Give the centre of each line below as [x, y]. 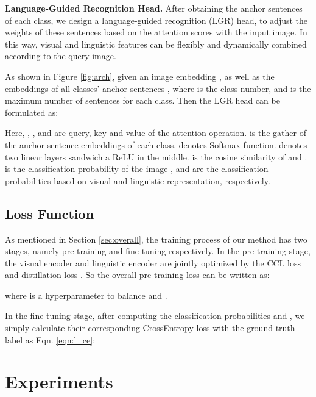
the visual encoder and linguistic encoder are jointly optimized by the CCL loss [153, 263]
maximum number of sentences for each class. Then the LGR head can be [142, 100]
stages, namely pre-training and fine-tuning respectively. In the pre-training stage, [158, 251]
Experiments [59, 381]
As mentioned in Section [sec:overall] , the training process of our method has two [156, 239]
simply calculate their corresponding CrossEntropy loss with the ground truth [150, 328]
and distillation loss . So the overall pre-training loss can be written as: [137, 275]
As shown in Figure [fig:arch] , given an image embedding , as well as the [140, 76]
